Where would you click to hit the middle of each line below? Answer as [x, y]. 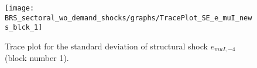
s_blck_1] [24, 28]
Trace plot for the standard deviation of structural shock [106, 46]
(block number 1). [37, 58]
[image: [20, 8]
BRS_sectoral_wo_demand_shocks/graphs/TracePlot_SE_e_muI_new [128, 18]
